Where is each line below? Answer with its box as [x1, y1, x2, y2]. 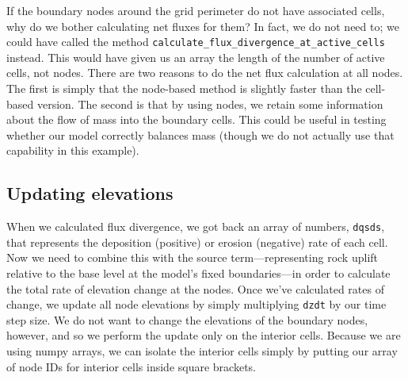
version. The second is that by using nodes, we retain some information [36, 95, 383, 112]
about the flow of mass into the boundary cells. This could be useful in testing [6, 111, 387, 128]
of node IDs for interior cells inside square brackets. [6, 358, 256, 374]
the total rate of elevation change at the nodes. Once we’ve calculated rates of [6, 280, 384, 297]
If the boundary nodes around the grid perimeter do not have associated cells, [6, 2, 385, 18]
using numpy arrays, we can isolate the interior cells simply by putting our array [6, 343, 398, 359]
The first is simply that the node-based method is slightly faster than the [6, 80, 362, 97]
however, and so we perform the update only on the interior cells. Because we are [6, 327, 401, 344]
